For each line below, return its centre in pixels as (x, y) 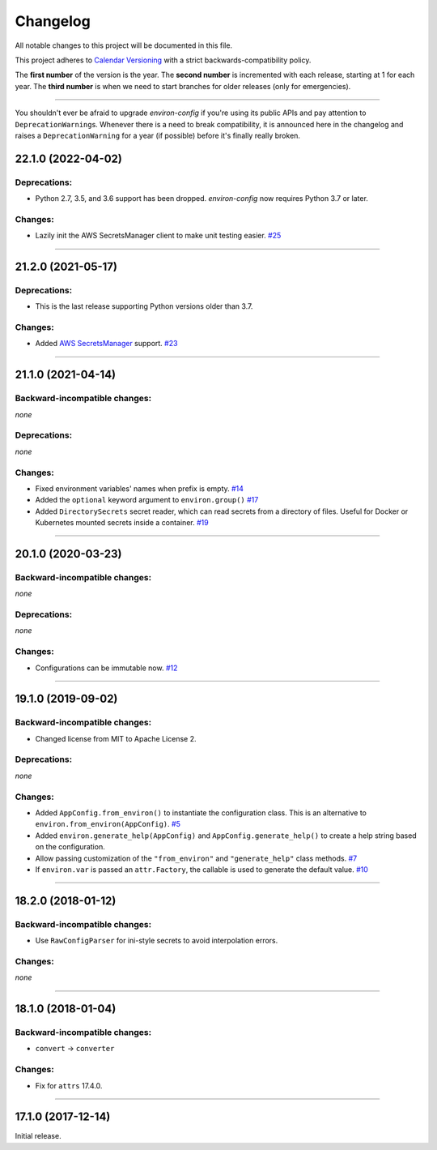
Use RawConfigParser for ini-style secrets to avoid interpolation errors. (157, 941)
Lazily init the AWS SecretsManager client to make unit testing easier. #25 (158, 236)
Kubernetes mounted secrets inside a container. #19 (122, 523)
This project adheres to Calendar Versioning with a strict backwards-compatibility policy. (163, 60)
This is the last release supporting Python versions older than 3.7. (144, 306)
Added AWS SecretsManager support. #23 (106, 344)
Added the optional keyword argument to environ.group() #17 (147, 500)
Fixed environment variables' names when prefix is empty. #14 (140, 488)
